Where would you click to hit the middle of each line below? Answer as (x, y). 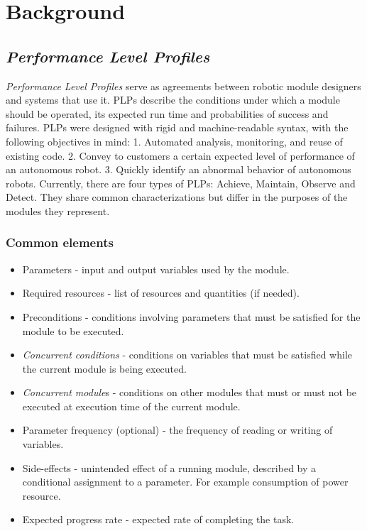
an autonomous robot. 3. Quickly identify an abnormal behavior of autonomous (179, 169)
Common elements (60, 242)
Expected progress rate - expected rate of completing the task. (158, 519)
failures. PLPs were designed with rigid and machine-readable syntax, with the (177, 127)
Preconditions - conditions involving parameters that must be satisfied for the (191, 316)
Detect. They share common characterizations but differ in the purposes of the (177, 197)
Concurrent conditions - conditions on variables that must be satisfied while (187, 355)
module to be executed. (73, 330)
